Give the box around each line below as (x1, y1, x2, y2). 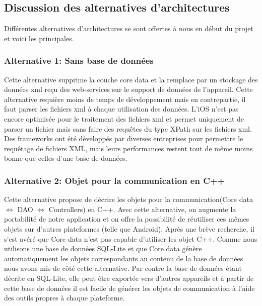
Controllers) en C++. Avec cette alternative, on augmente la (48, 203, 236, 214)
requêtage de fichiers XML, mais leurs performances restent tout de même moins (4, 143, 253, 153)
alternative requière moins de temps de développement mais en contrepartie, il (4, 93, 246, 104)
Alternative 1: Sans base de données (4, 54, 154, 67)
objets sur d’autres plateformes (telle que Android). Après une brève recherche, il (4, 223, 254, 234)
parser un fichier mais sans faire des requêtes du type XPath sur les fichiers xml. (4, 123, 252, 134)
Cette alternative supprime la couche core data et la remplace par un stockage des (4, 74, 258, 84)
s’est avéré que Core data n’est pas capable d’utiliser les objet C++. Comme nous (4, 233, 257, 244)
